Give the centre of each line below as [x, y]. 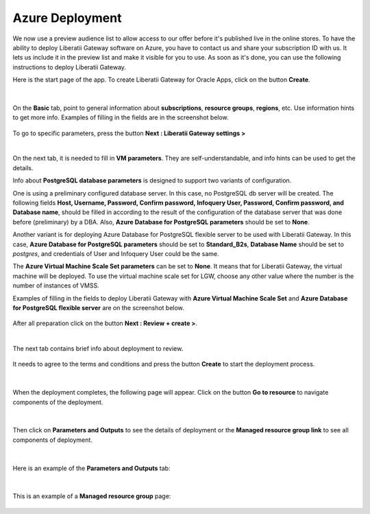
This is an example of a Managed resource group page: [92, 496]
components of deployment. [52, 440]
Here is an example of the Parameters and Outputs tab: [91, 468]
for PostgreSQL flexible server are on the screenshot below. [98, 307]
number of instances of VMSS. [56, 285]
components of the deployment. [58, 402]
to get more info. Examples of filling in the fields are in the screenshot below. [121, 117]
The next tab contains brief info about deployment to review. [98, 349]
